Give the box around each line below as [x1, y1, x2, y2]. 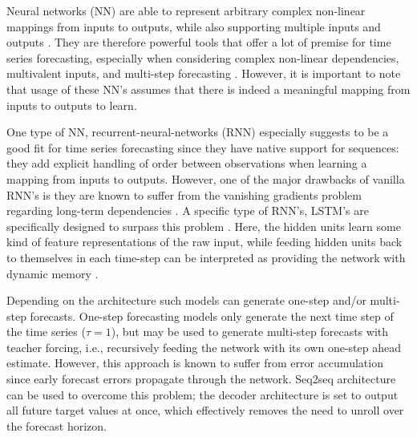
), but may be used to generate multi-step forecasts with [111, 323, 389, 340]
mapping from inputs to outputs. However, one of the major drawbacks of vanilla [6, 170, 405, 187]
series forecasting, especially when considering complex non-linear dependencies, [6, 49, 399, 66]
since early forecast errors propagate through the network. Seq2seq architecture [6, 370, 396, 387]
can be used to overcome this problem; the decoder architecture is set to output [6, 386, 399, 403]
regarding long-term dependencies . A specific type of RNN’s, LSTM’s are [6, 202, 369, 219]
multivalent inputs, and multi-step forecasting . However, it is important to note [6, 65, 401, 82]
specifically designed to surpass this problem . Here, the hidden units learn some [6, 217, 401, 234]
